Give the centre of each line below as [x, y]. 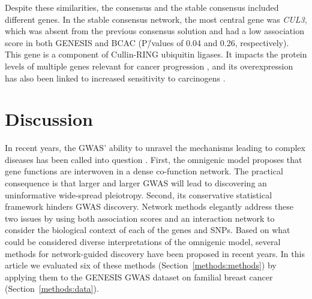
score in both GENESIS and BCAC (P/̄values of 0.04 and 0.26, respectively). [147, 42]
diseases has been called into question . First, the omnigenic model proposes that [154, 159]
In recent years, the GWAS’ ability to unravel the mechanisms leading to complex [155, 148]
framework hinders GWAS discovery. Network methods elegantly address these [149, 206]
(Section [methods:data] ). [52, 289]
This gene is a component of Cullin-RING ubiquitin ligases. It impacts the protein [156, 54]
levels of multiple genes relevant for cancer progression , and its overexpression [149, 66]
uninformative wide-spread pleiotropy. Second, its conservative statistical [139, 194]
